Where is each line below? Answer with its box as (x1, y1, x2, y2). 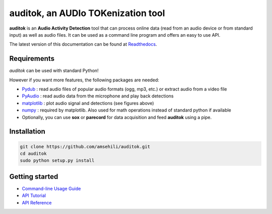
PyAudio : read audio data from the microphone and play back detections (22, 93, 174, 99)
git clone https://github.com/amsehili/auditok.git (20, 144, 151, 149)
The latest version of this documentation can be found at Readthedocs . (9, 41, 157, 47)
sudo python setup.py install (20, 158, 95, 163)
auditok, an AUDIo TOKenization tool (9, 8, 165, 19)
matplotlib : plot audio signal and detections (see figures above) (22, 100, 154, 106)
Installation (9, 127, 45, 136)
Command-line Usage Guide (22, 185, 81, 191)
